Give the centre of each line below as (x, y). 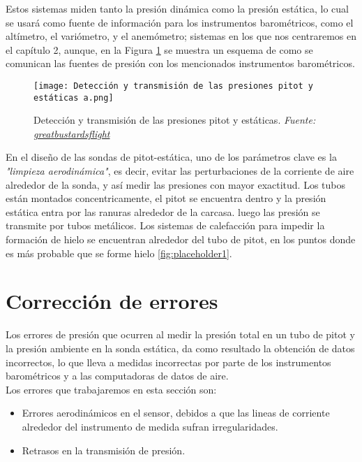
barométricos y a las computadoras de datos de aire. (117, 376)
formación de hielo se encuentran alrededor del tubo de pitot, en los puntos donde (181, 239)
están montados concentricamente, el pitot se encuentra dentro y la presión (166, 198)
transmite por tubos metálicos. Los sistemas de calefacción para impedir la (165, 225)
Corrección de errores (112, 301)
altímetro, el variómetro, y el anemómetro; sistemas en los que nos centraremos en (181, 36)
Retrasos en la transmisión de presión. (104, 450)
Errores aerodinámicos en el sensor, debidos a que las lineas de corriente (176, 413)
